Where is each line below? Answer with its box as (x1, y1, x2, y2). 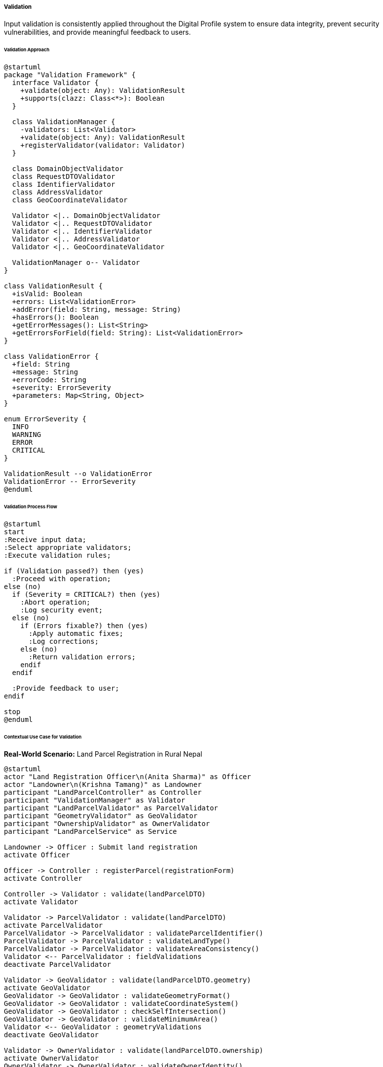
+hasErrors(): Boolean (12, 313, 99, 322)
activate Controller (4, 874, 83, 883)
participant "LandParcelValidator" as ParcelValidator (4, 804, 218, 812)
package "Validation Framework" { (4, 71, 136, 79)
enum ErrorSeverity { (4, 415, 86, 423)
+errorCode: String (12, 376, 86, 384)
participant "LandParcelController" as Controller (4, 788, 202, 797)
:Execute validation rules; (4, 551, 111, 559)
